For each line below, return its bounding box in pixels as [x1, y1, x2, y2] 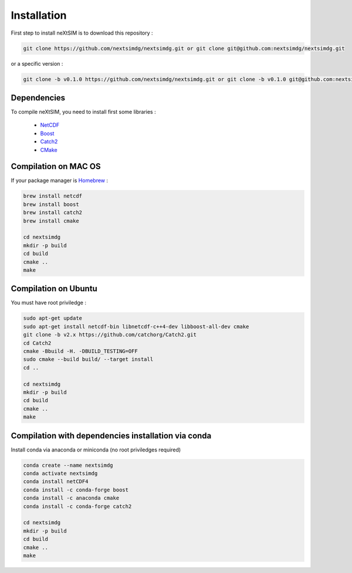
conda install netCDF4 [23, 478, 89, 485]
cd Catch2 [23, 339, 52, 346]
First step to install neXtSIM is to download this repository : [11, 29, 153, 36]
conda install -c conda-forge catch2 [23, 503, 132, 510]
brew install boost [23, 201, 79, 208]
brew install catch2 [23, 209, 82, 216]
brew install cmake [23, 217, 79, 224]
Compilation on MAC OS [11, 161, 101, 171]
